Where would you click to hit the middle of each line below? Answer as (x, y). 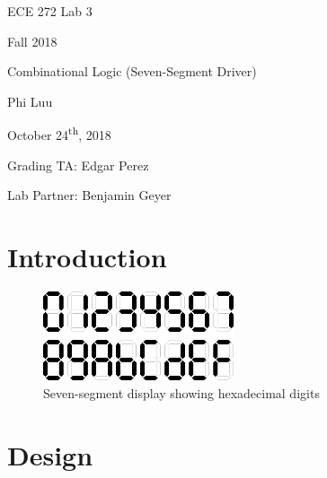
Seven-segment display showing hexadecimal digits (181, 392)
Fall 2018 (32, 41)
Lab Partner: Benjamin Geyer (89, 195)
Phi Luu (30, 101)
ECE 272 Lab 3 (50, 11)
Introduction (87, 256)
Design (50, 454)
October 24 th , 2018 (59, 134)
